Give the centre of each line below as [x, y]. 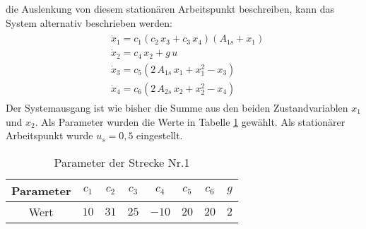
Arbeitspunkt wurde [49, 135]
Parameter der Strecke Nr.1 [122, 162]
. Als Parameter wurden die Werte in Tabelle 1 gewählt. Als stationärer [190, 121]
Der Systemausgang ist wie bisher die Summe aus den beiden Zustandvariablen [177, 108]
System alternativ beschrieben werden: [89, 22]
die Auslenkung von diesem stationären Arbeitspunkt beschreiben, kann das [170, 8]
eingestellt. [160, 135]
